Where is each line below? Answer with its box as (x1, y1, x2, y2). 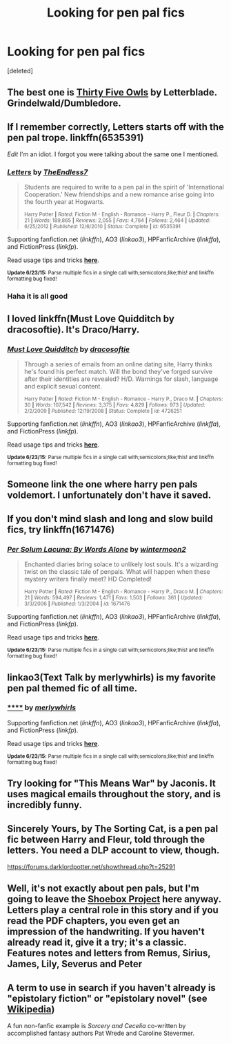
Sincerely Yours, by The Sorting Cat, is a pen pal (7, 823, 219, 835)
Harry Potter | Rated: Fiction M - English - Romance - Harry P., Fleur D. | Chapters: (23, 211, 220, 218)
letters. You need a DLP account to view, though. (7, 844, 220, 856)
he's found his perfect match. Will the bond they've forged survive (23, 368, 213, 376)
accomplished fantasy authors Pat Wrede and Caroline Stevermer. (7, 1029, 195, 1038)
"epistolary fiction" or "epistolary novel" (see (7, 992, 208, 1004)
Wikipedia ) (7, 1003, 55, 1015)
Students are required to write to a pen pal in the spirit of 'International (23, 183, 224, 192)
